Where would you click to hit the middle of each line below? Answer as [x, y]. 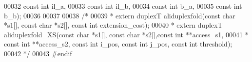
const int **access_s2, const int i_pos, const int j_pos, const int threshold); [118, 44]
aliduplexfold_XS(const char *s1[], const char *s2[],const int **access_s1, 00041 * [126, 34]
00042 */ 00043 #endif [38, 53]
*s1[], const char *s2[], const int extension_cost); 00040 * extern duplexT [113, 25]
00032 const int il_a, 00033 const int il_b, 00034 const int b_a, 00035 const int [123, 6]
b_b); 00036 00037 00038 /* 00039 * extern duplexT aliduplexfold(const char [120, 15]
